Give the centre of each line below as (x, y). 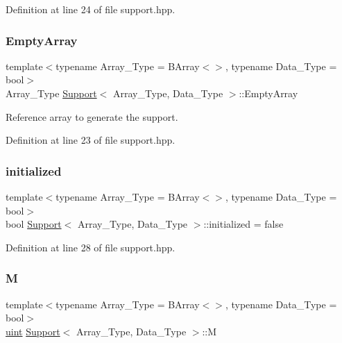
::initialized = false (243, 224)
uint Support (33, 331)
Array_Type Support (51, 93)
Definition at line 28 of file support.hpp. (91, 247)
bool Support (34, 224)
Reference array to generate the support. (92, 116)
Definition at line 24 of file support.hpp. (91, 9)
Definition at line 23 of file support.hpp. (91, 140)
